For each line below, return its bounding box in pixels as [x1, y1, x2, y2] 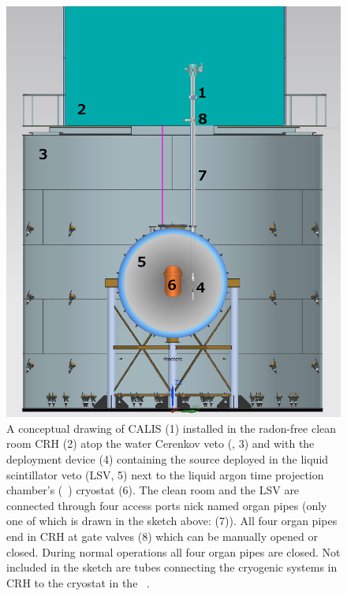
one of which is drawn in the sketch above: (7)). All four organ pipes [6, 512, 338, 529]
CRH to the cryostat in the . [6, 574, 150, 590]
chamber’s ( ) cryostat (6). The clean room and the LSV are [6, 482, 300, 498]
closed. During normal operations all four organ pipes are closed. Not [6, 543, 341, 560]
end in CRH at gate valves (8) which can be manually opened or [6, 527, 319, 544]
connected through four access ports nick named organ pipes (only [6, 497, 327, 513]
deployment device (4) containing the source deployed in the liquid [6, 451, 329, 467]
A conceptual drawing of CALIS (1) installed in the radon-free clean [6, 419, 337, 436]
